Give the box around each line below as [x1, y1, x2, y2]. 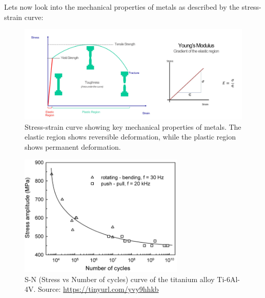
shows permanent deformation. [25, 141, 121, 152]
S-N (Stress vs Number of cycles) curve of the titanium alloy [25, 273, 215, 284]
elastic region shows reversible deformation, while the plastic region [25, 131, 236, 142]
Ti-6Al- [217, 273, 240, 284]
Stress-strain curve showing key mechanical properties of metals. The [25, 121, 241, 132]
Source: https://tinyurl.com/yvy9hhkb [38, 284, 159, 294]
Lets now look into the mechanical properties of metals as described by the [4, 2, 239, 12]
